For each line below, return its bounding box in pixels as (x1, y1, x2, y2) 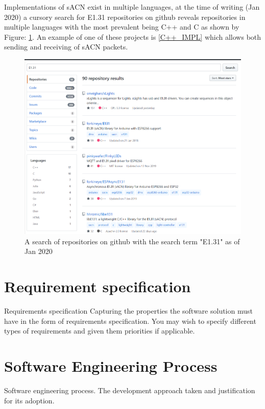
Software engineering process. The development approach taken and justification (4, 385, 255, 395)
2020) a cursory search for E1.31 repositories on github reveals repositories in (4, 11, 246, 22)
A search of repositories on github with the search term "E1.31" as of (25, 236, 240, 246)
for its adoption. (4, 395, 55, 405)
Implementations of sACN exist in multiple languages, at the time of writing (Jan (4, 2, 260, 12)
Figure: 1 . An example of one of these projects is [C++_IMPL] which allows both (4, 31, 261, 42)
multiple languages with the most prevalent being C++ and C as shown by (4, 21, 239, 32)
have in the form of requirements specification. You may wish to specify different (4, 315, 256, 326)
